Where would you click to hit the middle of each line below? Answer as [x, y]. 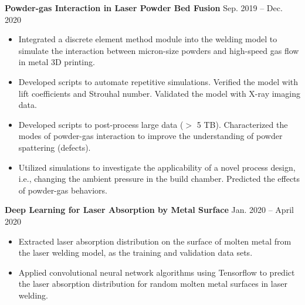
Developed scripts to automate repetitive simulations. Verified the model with [158, 81]
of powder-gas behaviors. [63, 190]
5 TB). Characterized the [242, 124]
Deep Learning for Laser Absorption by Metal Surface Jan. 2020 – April [149, 210]
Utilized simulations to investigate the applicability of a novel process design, [157, 167]
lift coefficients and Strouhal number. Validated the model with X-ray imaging [159, 93]
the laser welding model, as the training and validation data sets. [135, 253]
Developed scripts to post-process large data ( [101, 124]
